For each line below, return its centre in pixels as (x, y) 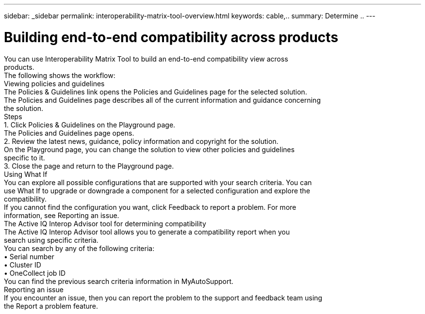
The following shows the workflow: (60, 75)
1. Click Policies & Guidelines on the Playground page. (90, 125)
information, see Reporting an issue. (62, 215)
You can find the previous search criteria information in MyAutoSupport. (119, 281)
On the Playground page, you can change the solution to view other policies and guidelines (149, 149)
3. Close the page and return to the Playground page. (89, 166)
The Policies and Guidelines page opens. (69, 133)
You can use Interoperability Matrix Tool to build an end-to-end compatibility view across (146, 59)
